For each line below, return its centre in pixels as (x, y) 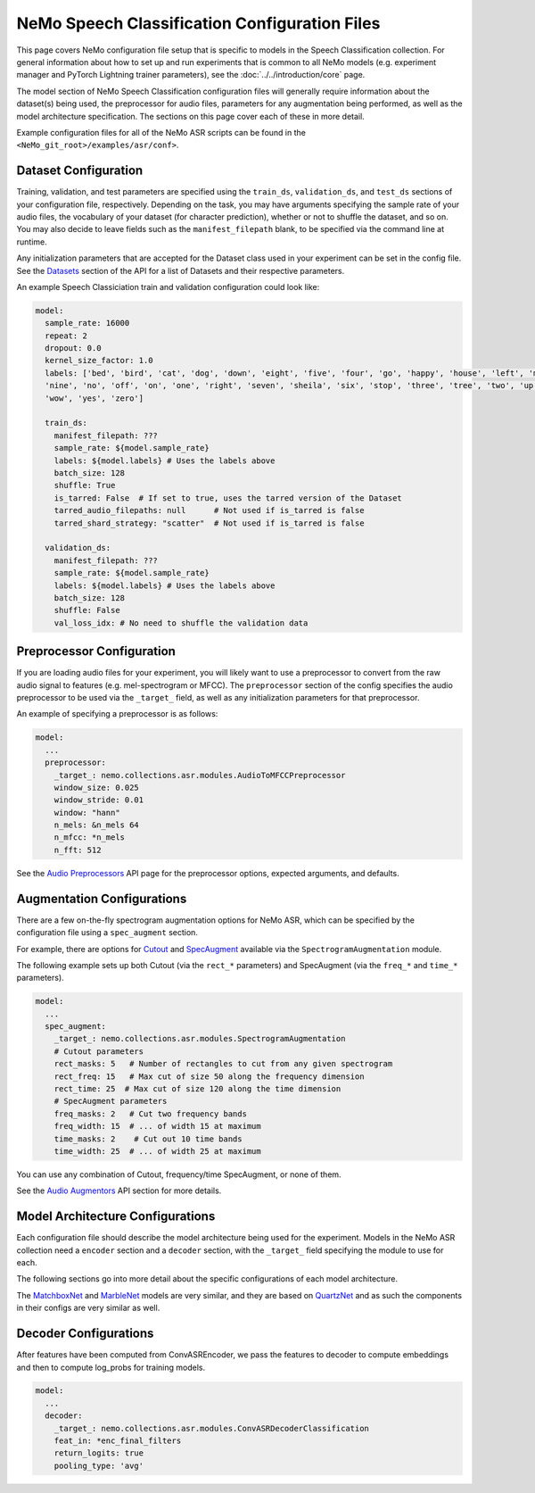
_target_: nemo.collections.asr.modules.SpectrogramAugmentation (200, 1039)
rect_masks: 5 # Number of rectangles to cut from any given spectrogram (223, 1064)
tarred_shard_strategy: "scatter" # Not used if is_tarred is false (209, 523)
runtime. (32, 242)
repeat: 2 (66, 336)
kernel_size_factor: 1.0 (99, 361)
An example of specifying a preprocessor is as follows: (117, 714)
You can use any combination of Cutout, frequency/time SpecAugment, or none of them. (179, 1174)
